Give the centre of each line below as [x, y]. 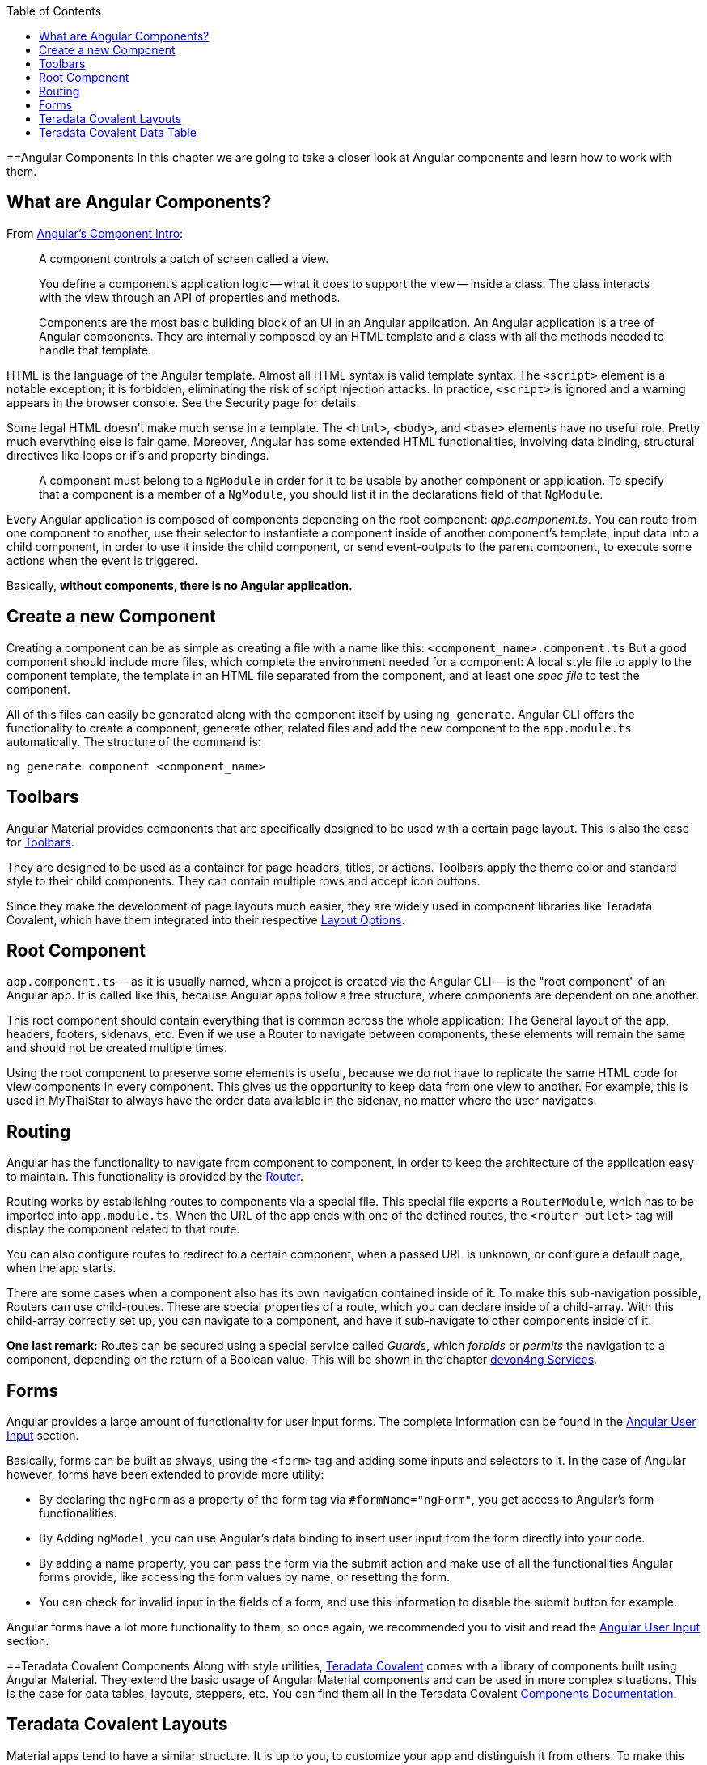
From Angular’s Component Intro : [95, 233]
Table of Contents [54, 11]
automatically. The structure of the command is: [134, 741]
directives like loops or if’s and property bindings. [138, 455]
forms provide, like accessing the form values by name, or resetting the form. [245, 1577]
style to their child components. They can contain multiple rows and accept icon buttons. [243, 880]
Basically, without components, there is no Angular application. [180, 585]
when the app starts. [61, 1268]
